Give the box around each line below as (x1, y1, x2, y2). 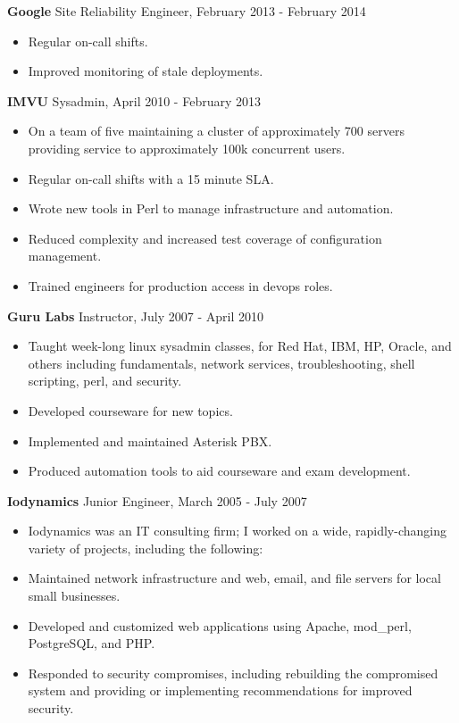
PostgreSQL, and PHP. (28, 634, 155, 652)
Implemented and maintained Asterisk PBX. (28, 431, 272, 450)
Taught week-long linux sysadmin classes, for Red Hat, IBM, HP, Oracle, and (28, 337, 452, 355)
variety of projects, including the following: (28, 538, 263, 557)
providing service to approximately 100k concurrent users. (28, 138, 346, 157)
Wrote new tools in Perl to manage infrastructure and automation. (28, 199, 394, 218)
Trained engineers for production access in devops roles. (28, 276, 333, 295)
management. (28, 246, 102, 265)
